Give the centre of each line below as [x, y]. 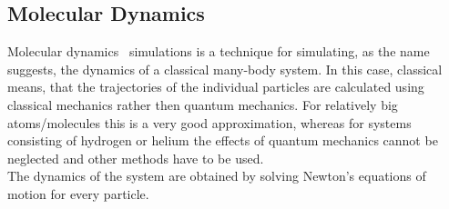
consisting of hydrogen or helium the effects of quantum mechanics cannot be [223, 140]
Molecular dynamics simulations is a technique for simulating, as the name [219, 51]
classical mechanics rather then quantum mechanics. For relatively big [203, 104]
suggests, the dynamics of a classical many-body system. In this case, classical [225, 69]
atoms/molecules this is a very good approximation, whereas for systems [209, 122]
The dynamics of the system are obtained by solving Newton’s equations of [217, 176]
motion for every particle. [78, 193]
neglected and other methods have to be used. [136, 158]
